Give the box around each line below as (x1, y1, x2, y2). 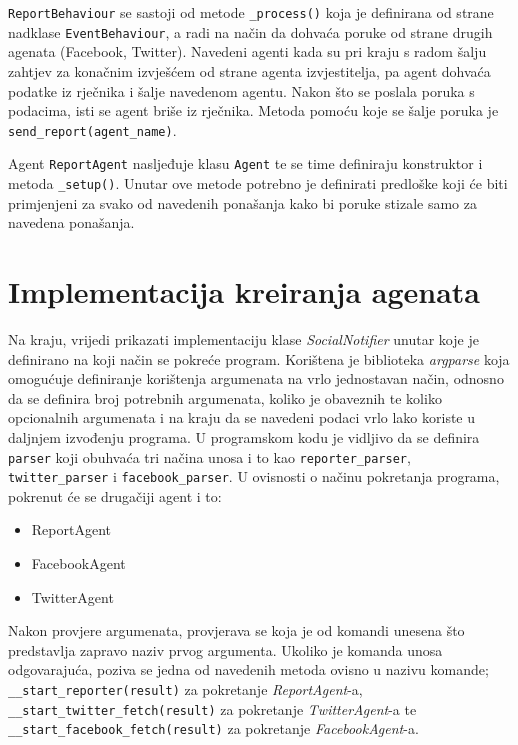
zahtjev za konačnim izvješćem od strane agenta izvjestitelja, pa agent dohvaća (8, 60, 491, 81)
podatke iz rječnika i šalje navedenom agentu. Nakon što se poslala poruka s (8, 80, 475, 101)
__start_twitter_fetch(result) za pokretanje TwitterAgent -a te (8, 698, 417, 719)
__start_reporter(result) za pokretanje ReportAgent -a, (8, 679, 363, 699)
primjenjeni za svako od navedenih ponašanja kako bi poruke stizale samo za (8, 192, 477, 213)
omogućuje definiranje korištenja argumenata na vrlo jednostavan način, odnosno (8, 368, 504, 389)
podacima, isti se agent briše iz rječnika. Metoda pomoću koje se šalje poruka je (8, 100, 499, 121)
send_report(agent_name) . (8, 119, 177, 140)
